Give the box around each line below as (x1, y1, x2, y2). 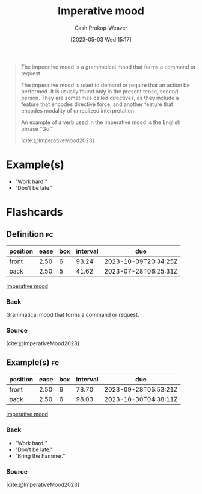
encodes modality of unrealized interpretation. (20, 107, 136, 114)
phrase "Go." (20, 125, 54, 132)
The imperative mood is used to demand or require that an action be (20, 81, 191, 89)
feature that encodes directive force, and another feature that (20, 101, 173, 108)
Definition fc (6, 229, 54, 239)
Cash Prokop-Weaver (74, 24, 128, 31)
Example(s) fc (6, 357, 60, 367)
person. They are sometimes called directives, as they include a (20, 94, 179, 101)
